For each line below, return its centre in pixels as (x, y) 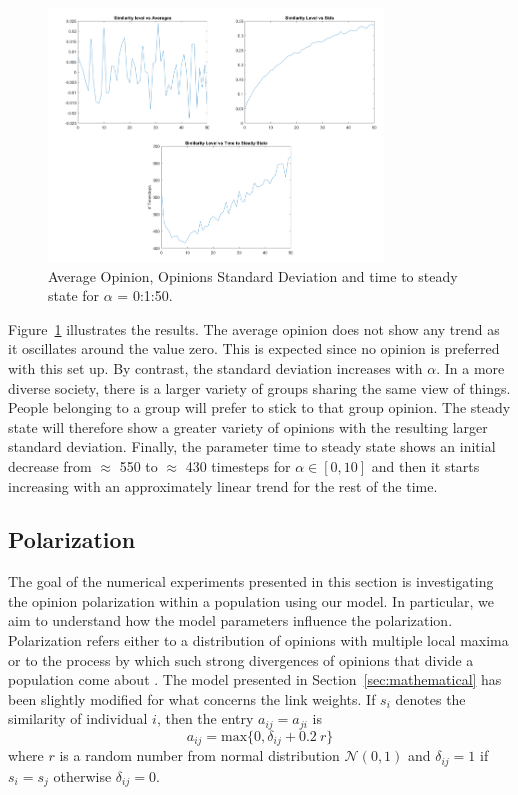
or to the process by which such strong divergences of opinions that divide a (241, 659)
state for (74, 295)
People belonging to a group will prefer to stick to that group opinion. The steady (259, 407)
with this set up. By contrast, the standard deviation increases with (215, 367)
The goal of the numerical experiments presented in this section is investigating (251, 581)
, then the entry (205, 718)
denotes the (430, 698)
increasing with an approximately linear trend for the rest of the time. (223, 485)
